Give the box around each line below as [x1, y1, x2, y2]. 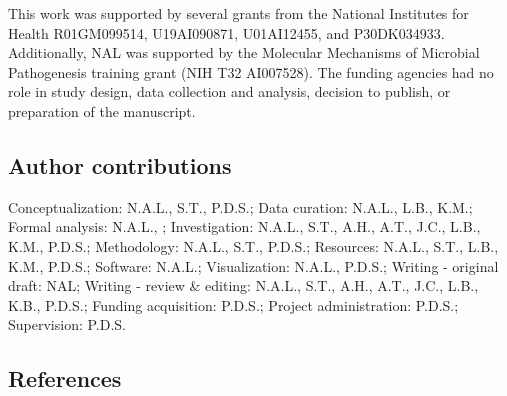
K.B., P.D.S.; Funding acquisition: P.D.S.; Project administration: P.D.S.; [8, 294, 459, 315]
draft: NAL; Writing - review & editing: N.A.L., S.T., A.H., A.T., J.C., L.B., [8, 275, 479, 296]
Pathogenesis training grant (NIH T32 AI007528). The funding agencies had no [8, 61, 494, 82]
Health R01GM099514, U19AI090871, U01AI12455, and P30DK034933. [8, 22, 445, 43]
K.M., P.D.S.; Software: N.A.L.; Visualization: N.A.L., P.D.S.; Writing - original [8, 255, 499, 276]
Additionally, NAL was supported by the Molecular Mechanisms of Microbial [8, 42, 480, 63]
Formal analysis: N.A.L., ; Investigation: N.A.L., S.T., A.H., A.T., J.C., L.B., [8, 216, 481, 237]
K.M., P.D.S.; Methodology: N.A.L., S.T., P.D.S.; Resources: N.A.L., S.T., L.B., [8, 235, 499, 256]
